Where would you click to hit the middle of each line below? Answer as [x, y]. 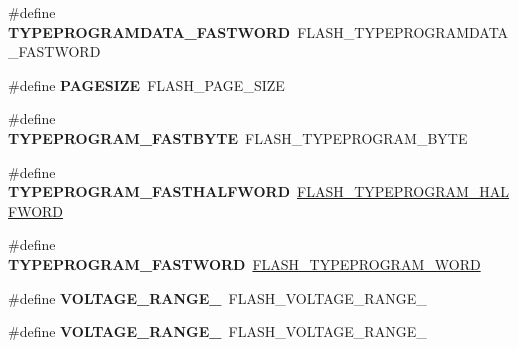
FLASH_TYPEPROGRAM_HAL [403, 191]
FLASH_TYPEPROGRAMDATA [403, 31]
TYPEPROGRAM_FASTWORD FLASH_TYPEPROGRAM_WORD [244, 263]
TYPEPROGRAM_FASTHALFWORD [149, 191]
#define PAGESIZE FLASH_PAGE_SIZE [146, 84]
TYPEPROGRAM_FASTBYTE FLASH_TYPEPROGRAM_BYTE [238, 137]
